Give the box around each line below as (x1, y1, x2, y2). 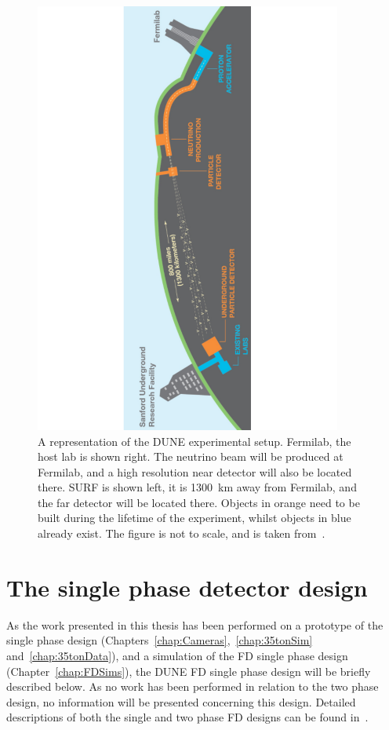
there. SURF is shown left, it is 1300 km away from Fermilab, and (38, 479, 357, 495)
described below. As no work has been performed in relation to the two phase (6, 678, 379, 695)
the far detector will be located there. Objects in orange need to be (38, 494, 360, 510)
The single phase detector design (6, 571, 368, 603)
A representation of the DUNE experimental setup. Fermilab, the (38, 433, 351, 449)
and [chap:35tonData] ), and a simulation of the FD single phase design (6, 647, 348, 663)
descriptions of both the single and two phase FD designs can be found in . (6, 709, 369, 725)
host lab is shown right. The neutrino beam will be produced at (38, 448, 344, 465)
